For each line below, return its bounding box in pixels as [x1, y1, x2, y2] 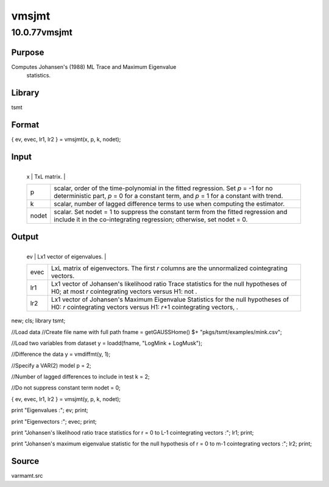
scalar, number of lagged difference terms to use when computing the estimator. [54, 200, 285, 208]
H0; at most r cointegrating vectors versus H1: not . [51, 287, 197, 296]
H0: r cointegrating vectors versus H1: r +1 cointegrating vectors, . [51, 303, 239, 311]
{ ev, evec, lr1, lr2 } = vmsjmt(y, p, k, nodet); [11, 395, 121, 402]
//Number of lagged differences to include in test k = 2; [11, 373, 150, 380]
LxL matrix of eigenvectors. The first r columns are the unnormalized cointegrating [51, 264, 288, 272]
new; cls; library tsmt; [11, 317, 66, 324]
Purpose [11, 47, 44, 57]
